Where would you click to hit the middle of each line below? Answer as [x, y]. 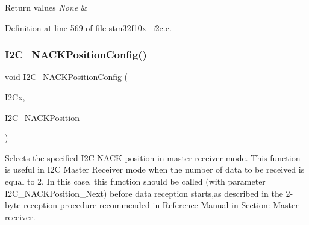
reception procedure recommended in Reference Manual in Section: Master [161, 205]
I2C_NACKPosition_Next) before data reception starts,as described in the [144, 193]
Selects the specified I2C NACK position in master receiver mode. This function [153, 157]
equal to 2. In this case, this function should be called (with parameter [135, 181]
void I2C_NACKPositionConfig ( [67, 77]
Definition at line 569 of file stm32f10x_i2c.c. [88, 27]
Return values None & [46, 7]
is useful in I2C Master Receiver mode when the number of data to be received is [155, 169]
